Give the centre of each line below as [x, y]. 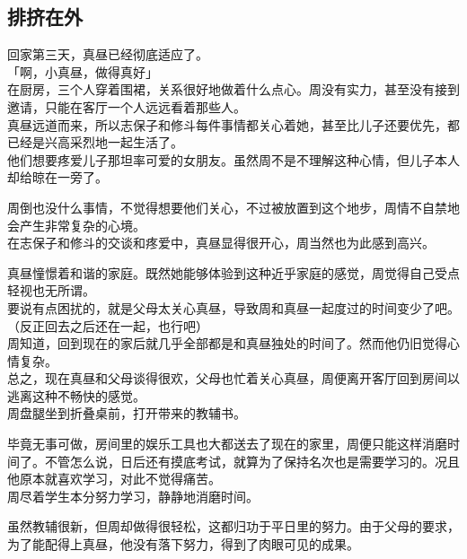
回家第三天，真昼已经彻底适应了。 [108, 54]
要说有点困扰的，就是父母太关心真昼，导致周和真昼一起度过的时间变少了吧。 [233, 307]
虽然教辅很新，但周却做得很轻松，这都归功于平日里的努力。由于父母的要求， [233, 526]
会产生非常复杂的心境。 [76, 225]
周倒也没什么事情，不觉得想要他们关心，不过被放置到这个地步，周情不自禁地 [233, 207]
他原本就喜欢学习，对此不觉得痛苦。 [114, 479]
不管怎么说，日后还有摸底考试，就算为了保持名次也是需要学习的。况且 [252, 461]
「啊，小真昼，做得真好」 [83, 71]
